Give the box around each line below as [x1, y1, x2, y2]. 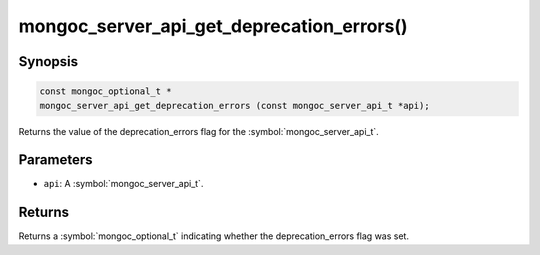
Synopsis [18, 53, 79, 70]
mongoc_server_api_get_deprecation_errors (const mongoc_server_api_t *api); [39, 100, 430, 111]
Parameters [18, 151, 93, 169]
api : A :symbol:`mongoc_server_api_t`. [43, 178, 204, 190]
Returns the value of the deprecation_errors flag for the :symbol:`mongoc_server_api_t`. [18, 125, 379, 137]
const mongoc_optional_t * [39, 86, 172, 97]
